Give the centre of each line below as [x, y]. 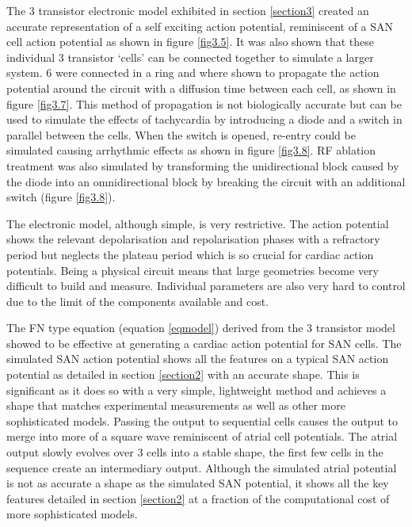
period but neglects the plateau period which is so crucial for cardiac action [190, 254]
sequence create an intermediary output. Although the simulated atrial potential [202, 467]
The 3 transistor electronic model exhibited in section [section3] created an [188, 10]
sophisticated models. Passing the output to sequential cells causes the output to [202, 420]
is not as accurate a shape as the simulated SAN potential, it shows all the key [198, 483]
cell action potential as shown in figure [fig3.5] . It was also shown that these [191, 42]
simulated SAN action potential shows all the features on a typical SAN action [198, 359]
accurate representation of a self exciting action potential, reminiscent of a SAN [200, 26]
